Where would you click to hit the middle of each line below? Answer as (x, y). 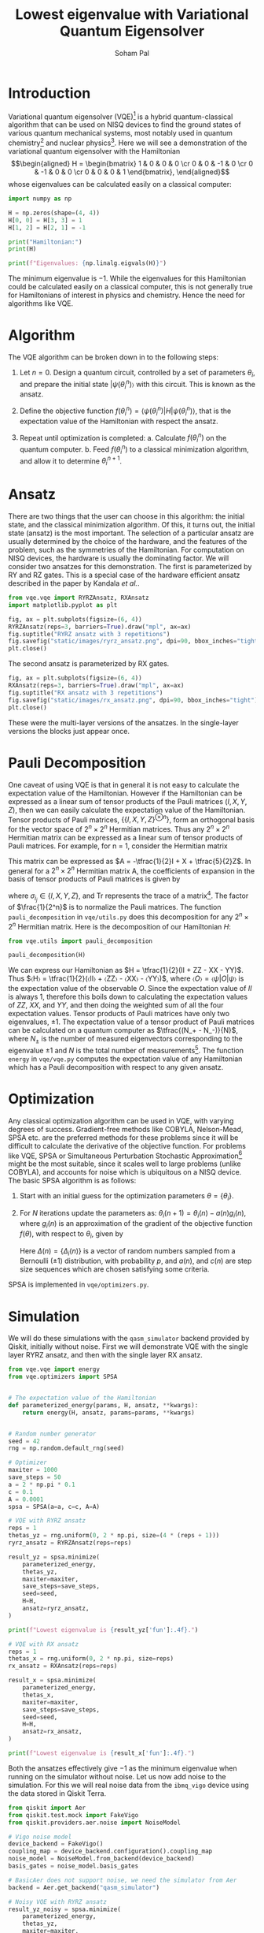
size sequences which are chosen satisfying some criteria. (114, 1269)
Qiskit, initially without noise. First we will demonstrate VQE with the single (128, 1346)
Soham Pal (132, 53)
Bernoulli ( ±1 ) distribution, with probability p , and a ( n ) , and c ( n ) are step (136, 1261)
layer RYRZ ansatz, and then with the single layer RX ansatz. (105, 1355)
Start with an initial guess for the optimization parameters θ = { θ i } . (126, 1197)
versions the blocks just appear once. (69, 731)
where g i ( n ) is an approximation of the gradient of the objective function (136, 1224)
